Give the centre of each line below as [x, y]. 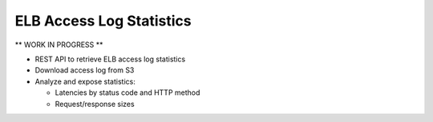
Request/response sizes [95, 104]
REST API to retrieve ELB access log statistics [110, 59]
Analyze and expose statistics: [85, 81]
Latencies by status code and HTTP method [127, 92]
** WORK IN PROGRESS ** [59, 45]
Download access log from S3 [85, 70]
